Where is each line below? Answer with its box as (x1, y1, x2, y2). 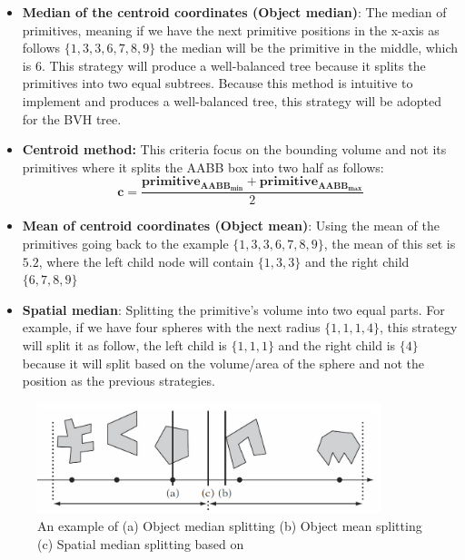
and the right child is (278, 336, 396, 355)
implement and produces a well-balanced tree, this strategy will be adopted (22, 91, 441, 110)
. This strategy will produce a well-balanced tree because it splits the (41, 55, 426, 74)
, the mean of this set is (323, 234, 456, 253)
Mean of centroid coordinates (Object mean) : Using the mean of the (22, 216, 440, 235)
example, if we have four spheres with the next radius (22, 318, 321, 337)
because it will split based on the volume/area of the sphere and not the (22, 353, 424, 372)
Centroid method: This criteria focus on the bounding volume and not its (22, 140, 447, 159)
